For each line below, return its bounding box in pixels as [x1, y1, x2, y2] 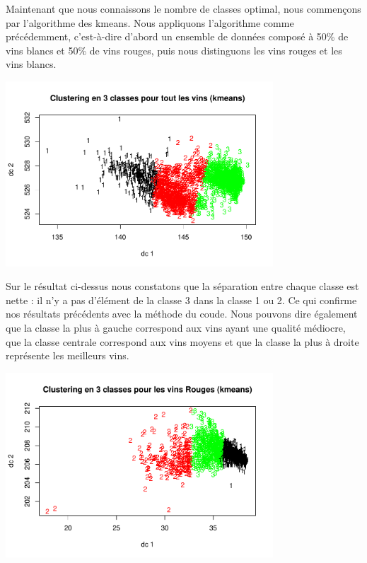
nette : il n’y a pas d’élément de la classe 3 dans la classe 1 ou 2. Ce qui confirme [6, 292, 357, 307]
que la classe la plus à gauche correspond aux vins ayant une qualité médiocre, [6, 320, 346, 335]
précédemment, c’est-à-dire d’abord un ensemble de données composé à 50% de [6, 29, 349, 44]
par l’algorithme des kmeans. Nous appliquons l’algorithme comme [6, 15, 294, 30]
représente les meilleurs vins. [6, 348, 129, 363]
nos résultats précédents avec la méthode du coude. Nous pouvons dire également [6, 306, 358, 321]
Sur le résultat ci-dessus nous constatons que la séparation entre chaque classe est [6, 279, 359, 294]
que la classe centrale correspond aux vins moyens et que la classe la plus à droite [6, 334, 359, 349]
